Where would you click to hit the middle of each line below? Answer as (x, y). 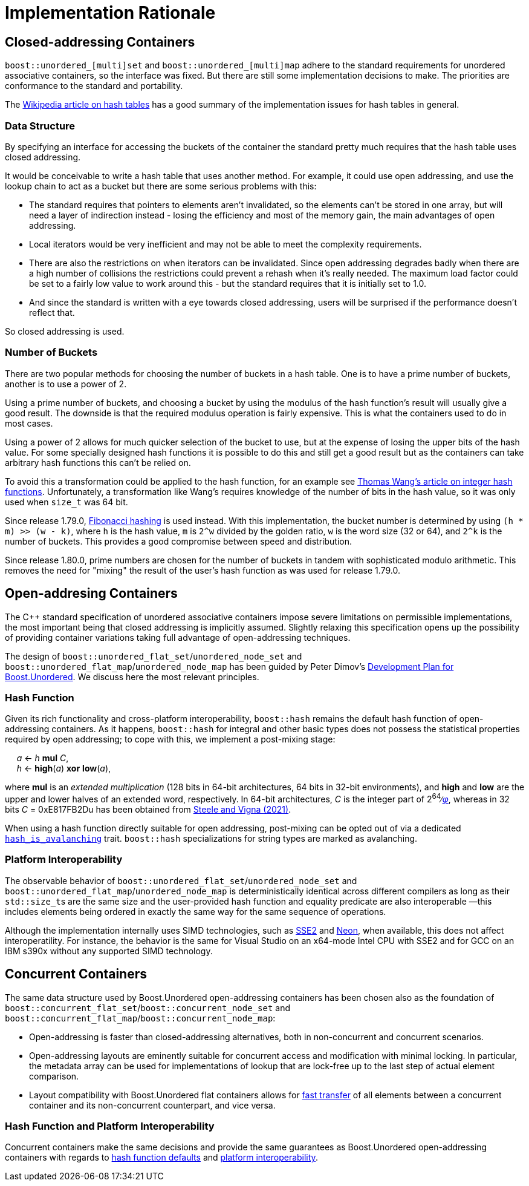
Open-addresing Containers (91, 594)
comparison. (54, 1076)
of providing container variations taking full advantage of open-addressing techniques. (178, 637)
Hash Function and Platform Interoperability (110, 1126)
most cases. (29, 423)
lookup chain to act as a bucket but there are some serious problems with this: (161, 186)
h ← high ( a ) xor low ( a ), (64, 768)
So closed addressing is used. (65, 331)
